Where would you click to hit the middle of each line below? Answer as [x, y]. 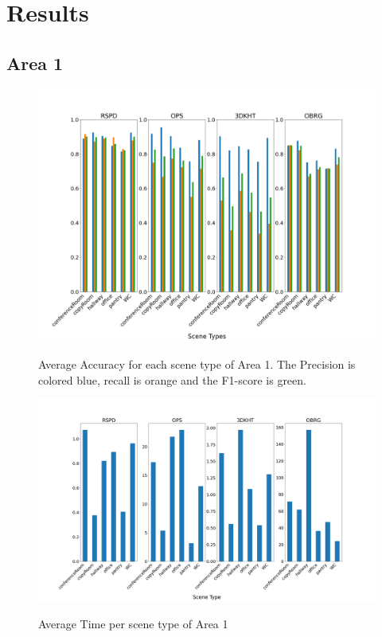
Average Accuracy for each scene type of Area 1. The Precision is [197, 364]
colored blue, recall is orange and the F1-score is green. [172, 379]
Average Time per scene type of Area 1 [133, 624]
